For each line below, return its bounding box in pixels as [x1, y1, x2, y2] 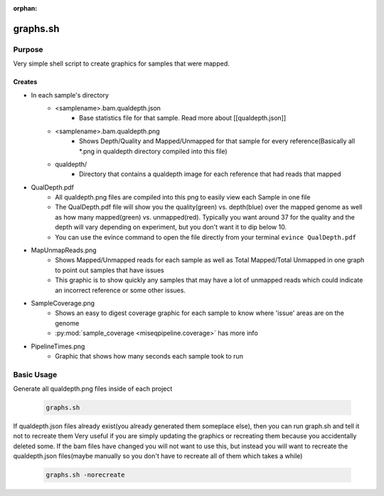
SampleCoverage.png [31, 299, 95, 307]
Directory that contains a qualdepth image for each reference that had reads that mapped [79, 170, 341, 178]
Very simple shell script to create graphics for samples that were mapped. [13, 59, 230, 68]
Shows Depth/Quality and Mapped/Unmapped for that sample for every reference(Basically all [79, 137, 356, 145]
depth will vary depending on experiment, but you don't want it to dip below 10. [55, 223, 287, 232]
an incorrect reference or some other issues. [55, 286, 186, 294]
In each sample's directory [31, 91, 110, 99]
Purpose [13, 44, 43, 54]
